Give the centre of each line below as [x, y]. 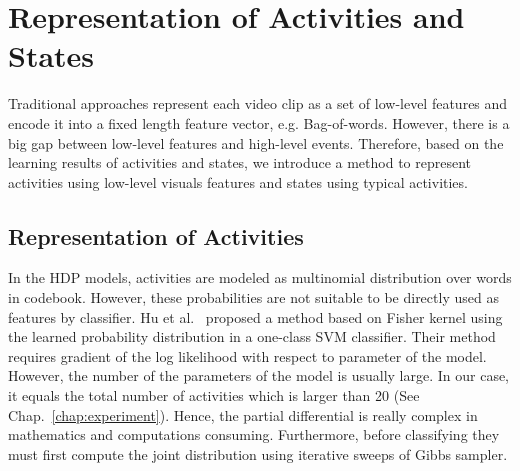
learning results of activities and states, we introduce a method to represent [240, 162]
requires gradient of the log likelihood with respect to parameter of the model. [247, 355]
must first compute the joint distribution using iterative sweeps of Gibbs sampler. [258, 453]
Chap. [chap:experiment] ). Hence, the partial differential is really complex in [243, 414]
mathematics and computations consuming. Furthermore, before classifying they [254, 434]
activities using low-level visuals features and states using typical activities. [238, 181]
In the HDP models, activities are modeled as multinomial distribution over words [260, 277]
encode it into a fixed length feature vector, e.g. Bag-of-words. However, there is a [259, 122]
